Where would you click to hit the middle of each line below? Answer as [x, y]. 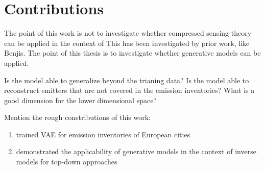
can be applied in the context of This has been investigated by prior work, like [127, 43]
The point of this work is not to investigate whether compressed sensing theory [128, 33]
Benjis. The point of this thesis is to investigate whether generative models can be [132, 53]
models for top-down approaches [67, 162]
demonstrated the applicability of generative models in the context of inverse [136, 151]
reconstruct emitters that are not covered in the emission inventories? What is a [129, 90]
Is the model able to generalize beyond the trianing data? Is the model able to [127, 80]
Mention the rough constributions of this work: [77, 117]
